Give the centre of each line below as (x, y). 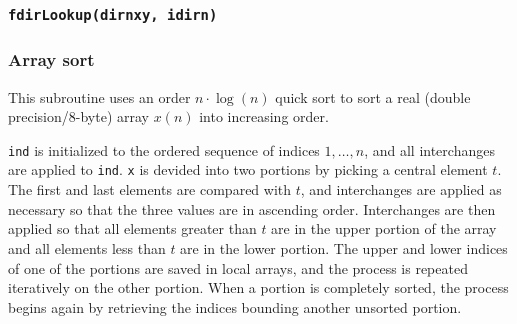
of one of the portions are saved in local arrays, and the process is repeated (238, 267)
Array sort (51, 59)
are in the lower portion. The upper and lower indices (344, 247)
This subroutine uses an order (99, 96)
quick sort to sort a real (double (373, 96)
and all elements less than (87, 247)
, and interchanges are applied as (401, 189)
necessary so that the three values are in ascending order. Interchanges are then (252, 208)
